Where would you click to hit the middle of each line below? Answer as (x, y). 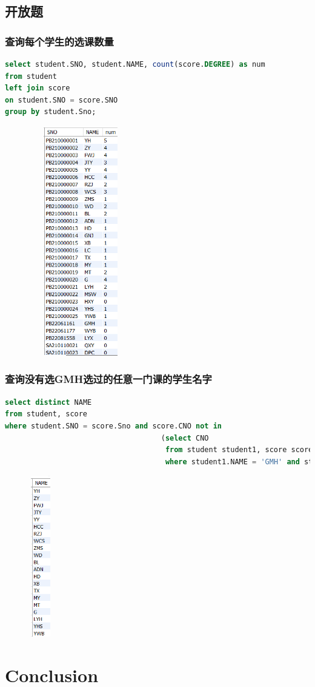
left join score (38, 88)
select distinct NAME (48, 402)
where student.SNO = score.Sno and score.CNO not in (114, 426)
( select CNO (185, 438)
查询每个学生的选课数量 (59, 41)
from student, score (46, 414)
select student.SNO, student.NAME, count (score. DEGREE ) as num (135, 64)
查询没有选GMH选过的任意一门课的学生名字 (108, 379)
